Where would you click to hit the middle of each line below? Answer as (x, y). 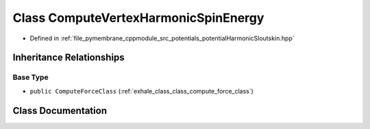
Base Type (30, 77)
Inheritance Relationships (69, 58)
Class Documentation (60, 110)
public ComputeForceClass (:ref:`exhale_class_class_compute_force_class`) (141, 91)
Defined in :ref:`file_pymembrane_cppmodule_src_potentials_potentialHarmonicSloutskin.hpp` (162, 38)
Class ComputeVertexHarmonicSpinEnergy (138, 18)
